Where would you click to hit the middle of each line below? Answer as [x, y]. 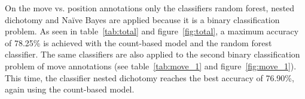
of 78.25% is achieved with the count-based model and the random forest [138, 42]
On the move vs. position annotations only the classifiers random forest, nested [150, 8]
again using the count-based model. [70, 89]
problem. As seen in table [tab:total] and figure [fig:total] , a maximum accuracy [152, 31]
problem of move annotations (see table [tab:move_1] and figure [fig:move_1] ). [151, 66]
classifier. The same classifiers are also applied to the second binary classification [152, 54]
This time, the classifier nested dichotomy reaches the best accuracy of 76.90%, [150, 77]
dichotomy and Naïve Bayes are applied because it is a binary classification [142, 19]
